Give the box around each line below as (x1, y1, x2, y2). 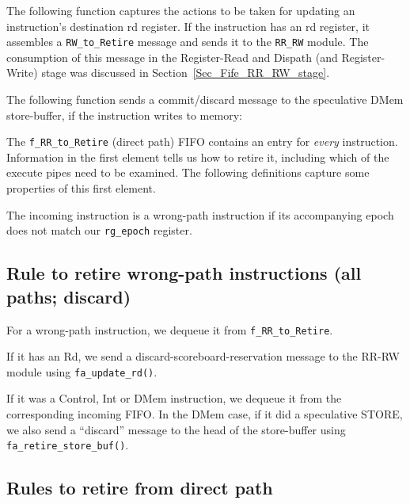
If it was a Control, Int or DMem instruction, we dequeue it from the (6, 390, 342, 407)
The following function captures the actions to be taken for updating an (6, 2, 355, 18)
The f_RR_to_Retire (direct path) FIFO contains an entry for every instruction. (6, 133, 398, 150)
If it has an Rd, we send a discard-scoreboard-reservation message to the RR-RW (6, 348, 400, 365)
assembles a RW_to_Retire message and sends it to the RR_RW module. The (6, 33, 369, 50)
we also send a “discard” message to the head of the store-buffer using (6, 421, 346, 437)
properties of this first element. (6, 180, 156, 197)
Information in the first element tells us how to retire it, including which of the (6, 148, 389, 165)
